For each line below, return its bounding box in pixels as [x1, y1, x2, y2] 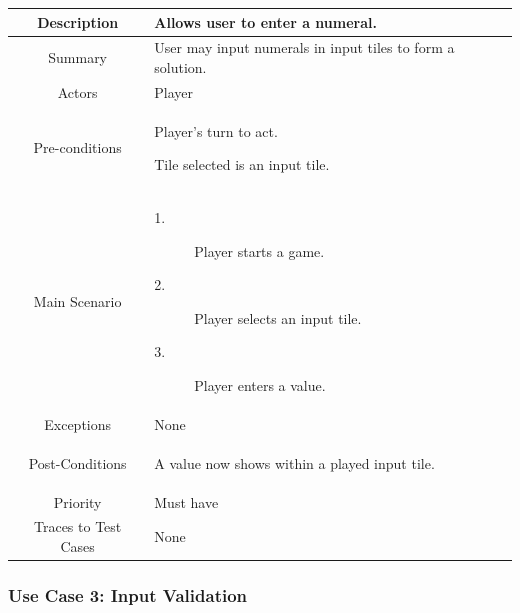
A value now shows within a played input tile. [154, 452, 435, 473]
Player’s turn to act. [154, 120, 278, 141]
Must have [154, 491, 219, 512]
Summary [48, 47, 108, 68]
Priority [53, 491, 102, 512]
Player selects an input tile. [194, 307, 362, 328]
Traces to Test [33, 516, 122, 537]
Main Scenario [33, 291, 122, 312]
